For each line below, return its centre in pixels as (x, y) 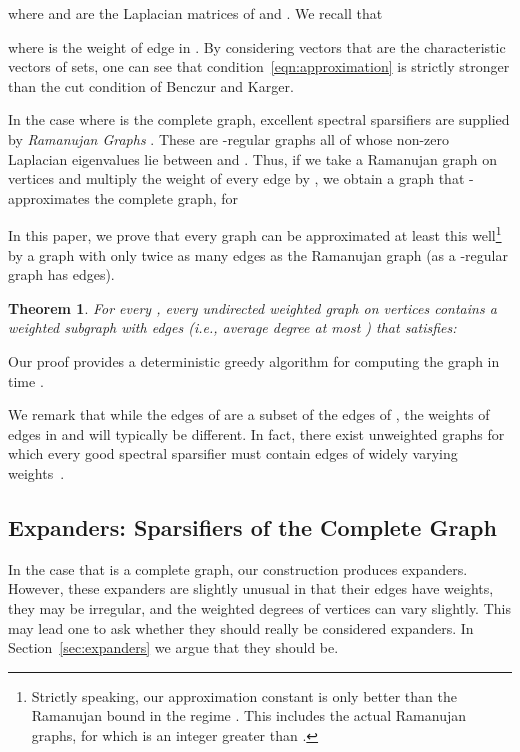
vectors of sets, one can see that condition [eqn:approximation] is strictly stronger (259, 66)
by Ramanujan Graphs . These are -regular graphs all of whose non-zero (229, 138)
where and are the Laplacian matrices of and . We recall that (195, 13)
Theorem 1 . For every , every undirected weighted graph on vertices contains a (252, 307)
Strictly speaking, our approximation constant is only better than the (244, 695)
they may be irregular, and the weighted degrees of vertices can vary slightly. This (259, 607)
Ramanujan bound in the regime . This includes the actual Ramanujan (249, 715)
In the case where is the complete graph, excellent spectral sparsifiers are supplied (259, 119)
